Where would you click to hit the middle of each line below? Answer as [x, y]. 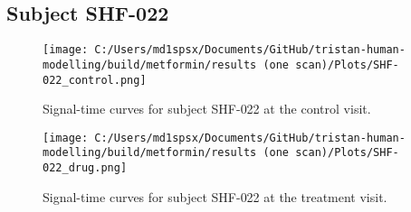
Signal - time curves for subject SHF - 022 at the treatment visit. [215, 196]
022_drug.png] [85, 168]
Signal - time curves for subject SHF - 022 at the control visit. [207, 109]
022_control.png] [95, 80]
